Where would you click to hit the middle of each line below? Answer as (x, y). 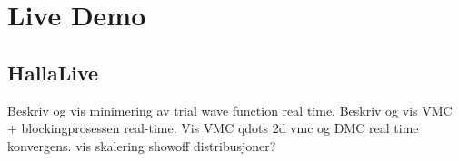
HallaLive (53, 72)
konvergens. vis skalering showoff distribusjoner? (142, 145)
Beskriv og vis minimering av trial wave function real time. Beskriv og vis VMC (230, 110)
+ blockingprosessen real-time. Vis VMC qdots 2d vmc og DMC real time (213, 128)
